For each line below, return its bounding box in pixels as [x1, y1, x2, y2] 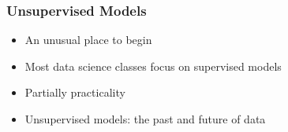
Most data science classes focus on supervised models [24, 57, 282, 74]
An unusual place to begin [24, 31, 152, 48]
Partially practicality [24, 84, 125, 101]
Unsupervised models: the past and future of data [24, 111, 266, 126]
